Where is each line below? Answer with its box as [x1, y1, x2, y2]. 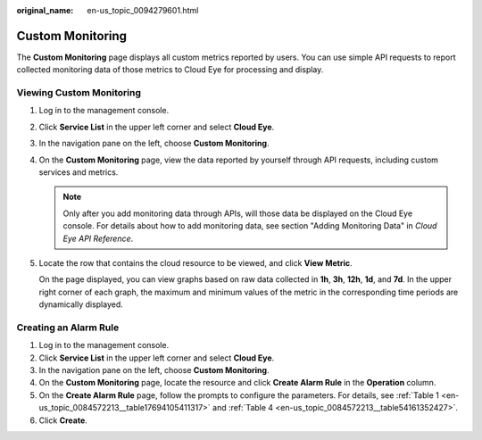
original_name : [16, 5, 74, 15]
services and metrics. [38, 167, 119, 178]
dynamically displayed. [38, 299, 124, 310]
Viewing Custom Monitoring [16, 87, 142, 99]
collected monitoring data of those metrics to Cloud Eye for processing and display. [16, 64, 324, 75]
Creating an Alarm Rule [16, 321, 120, 334]
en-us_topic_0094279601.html [87, 5, 199, 15]
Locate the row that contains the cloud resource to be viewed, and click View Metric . [38, 257, 353, 268]
